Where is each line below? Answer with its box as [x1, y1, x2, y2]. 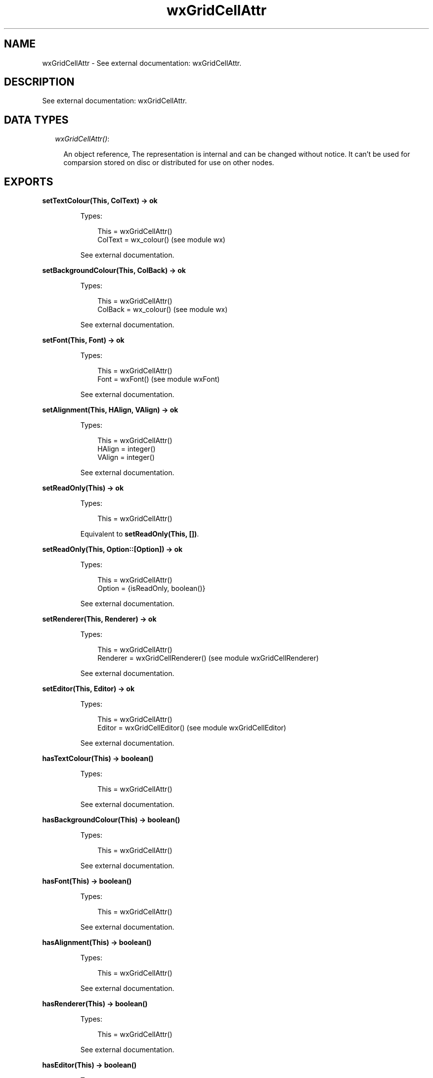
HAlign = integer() [97, 445, 156, 453]
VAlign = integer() [97, 453, 155, 462]
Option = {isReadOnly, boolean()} [97, 584, 206, 593]
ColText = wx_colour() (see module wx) [97, 235, 225, 244]
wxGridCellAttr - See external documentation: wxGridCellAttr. [42, 58, 242, 67]
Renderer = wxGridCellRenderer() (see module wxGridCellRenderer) [97, 654, 319, 663]
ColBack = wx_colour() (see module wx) [97, 305, 228, 314]
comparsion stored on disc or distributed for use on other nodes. [63, 158, 274, 167]
